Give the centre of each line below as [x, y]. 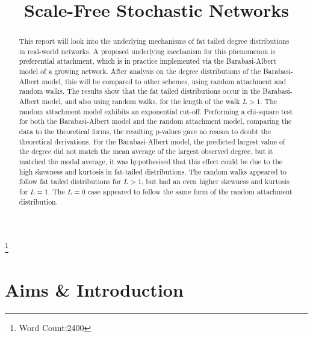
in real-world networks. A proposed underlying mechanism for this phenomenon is [147, 51]
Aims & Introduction [94, 289]
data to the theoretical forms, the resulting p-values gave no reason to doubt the [145, 131]
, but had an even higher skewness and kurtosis [215, 181]
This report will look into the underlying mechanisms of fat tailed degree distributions [154, 41]
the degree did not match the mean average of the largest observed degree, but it [146, 151]
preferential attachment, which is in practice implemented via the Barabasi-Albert [147, 61]
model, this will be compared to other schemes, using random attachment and [164, 81]
